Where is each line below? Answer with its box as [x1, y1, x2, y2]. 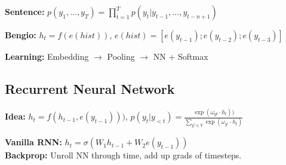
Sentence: [5, 5, 45, 17]
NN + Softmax [153, 50, 208, 62]
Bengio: [5, 29, 36, 41]
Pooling [107, 50, 135, 62]
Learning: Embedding [5, 50, 89, 62]
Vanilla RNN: [5, 136, 62, 148]
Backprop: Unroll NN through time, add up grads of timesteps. [5, 149, 242, 161]
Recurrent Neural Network [5, 79, 175, 97]
